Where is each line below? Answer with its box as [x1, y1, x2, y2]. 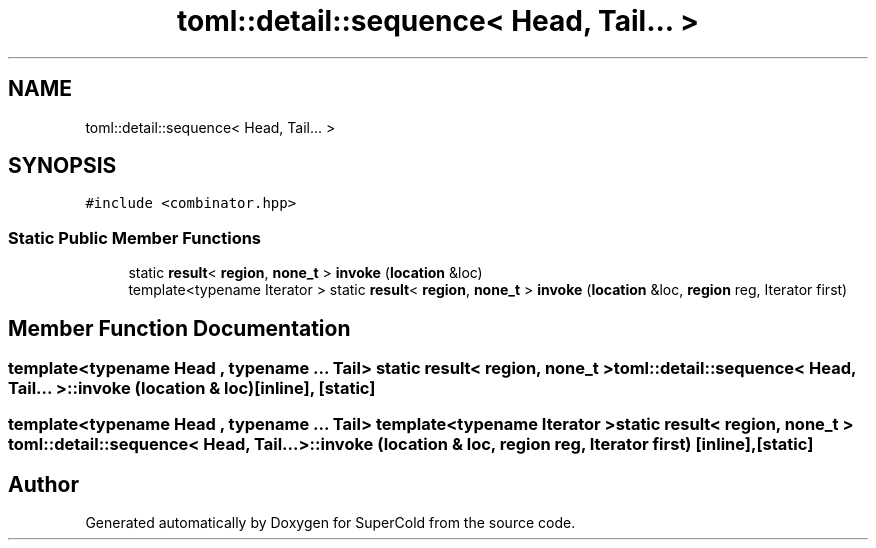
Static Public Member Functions [8, 227, 262, 248]
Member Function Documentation [8, 315, 351, 341]
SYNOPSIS [8, 153, 117, 179]
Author [8, 471, 79, 497]
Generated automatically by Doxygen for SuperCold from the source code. [85, 514, 576, 532]
